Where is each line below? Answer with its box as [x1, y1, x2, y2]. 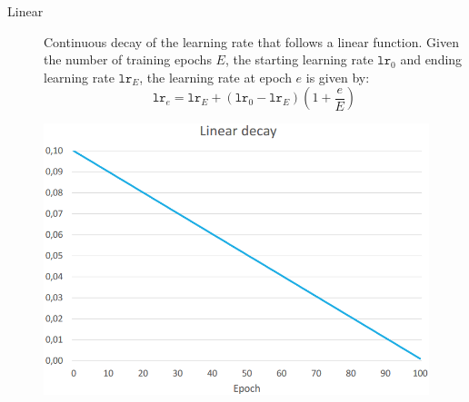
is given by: [305, 67, 370, 86]
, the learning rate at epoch [139, 67, 292, 86]
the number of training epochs [44, 50, 212, 69]
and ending [400, 50, 463, 69]
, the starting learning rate [225, 50, 374, 69]
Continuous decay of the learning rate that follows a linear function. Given [44, 32, 459, 51]
